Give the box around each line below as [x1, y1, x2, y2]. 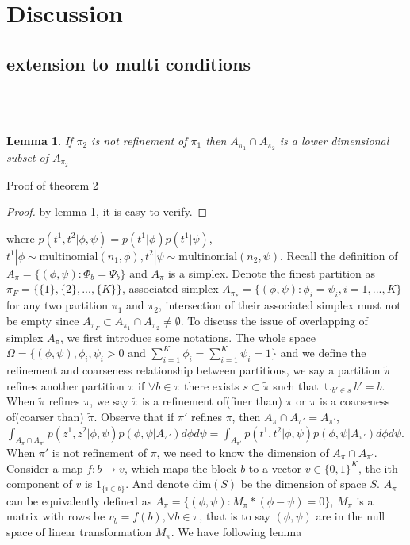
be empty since [6, 312, 79, 328]
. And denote [125, 475, 190, 492]
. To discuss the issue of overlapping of [180, 312, 368, 328]
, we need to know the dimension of [156, 443, 329, 460]
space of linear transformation [6, 523, 152, 539]
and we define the [280, 344, 366, 361]
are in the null [316, 508, 385, 524]
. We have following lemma [171, 523, 302, 539]
